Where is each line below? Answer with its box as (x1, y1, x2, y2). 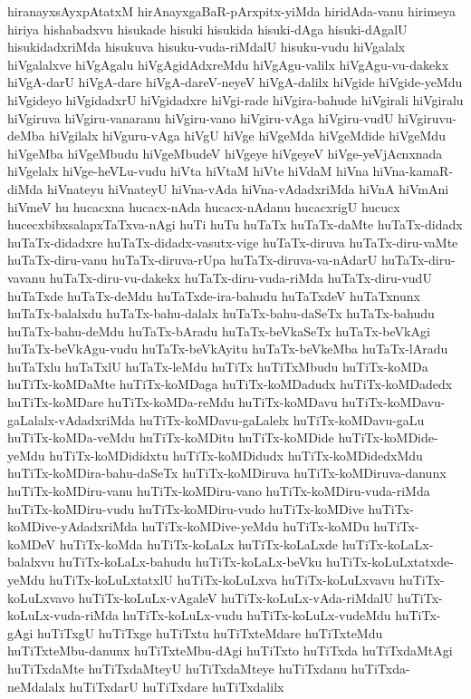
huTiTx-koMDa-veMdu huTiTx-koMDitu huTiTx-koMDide (7, 428, 334, 447)
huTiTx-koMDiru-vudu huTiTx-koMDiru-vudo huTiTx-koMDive (7, 499, 364, 518)
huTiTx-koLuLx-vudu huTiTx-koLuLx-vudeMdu (122, 606, 391, 625)
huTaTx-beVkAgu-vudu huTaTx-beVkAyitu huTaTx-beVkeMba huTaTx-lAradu (7, 339, 448, 358)
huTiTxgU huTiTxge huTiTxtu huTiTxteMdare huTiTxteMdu (37, 623, 383, 642)
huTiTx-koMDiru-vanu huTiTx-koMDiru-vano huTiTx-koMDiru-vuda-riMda (7, 481, 430, 500)
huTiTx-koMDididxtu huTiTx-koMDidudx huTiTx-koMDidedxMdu (49, 445, 423, 464)
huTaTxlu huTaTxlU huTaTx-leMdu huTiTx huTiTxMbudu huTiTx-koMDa (7, 356, 428, 375)
